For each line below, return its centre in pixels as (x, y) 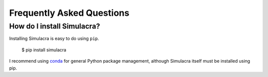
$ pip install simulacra (44, 50)
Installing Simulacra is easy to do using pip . (54, 38)
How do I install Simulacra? (55, 26)
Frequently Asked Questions (69, 13)
